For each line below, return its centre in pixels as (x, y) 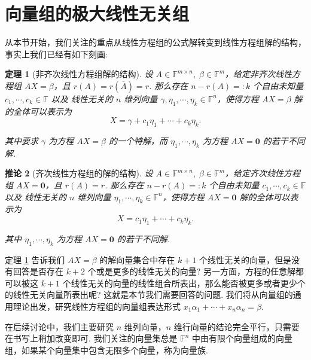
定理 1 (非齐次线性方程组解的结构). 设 (79, 74)
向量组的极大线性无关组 (97, 13)
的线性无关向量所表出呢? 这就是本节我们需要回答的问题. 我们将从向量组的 (149, 295)
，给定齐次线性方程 (263, 173)
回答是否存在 (38, 271)
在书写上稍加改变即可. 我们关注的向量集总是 (91, 338)
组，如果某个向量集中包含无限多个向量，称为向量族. (106, 350)
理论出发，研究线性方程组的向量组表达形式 (97, 306)
